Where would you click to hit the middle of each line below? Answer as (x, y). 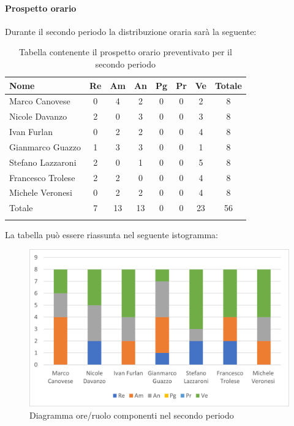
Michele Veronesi (41, 192)
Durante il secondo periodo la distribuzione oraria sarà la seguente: (131, 31)
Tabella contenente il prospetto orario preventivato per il (125, 52)
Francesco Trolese (42, 177)
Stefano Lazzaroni (43, 162)
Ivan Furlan (31, 132)
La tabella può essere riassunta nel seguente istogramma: (112, 234)
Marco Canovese (40, 101)
